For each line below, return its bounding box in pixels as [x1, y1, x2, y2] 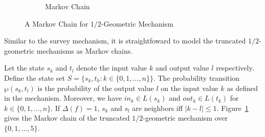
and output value [155, 62, 209, 73]
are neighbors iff [132, 102, 183, 113]
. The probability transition [153, 72, 240, 83]
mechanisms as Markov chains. [36, 45, 133, 56]
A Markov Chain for [25, 18, 89, 29]
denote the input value [76, 62, 147, 73]
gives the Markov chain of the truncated [4, 112, 130, 123]
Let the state [4, 62, 45, 73]
